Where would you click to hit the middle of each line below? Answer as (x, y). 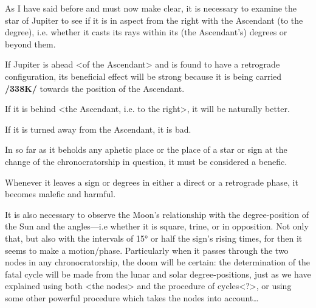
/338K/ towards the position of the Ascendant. (95, 88)
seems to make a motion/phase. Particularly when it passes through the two (147, 250)
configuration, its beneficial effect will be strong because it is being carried (143, 76)
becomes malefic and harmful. (60, 194)
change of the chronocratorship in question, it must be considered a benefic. (146, 161)
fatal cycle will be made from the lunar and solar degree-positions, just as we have (158, 274)
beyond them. (30, 44)
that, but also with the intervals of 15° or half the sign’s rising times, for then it (154, 238)
